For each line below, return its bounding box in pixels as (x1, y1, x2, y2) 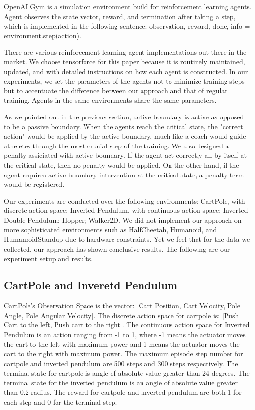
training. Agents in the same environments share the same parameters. (4, 95, 217, 105)
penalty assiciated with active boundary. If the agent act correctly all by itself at (4, 150, 247, 160)
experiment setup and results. (4, 253, 93, 264)
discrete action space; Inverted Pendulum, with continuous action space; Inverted (4, 205, 248, 215)
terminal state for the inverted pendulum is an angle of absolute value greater (4, 377, 238, 387)
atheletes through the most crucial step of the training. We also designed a (4, 140, 229, 150)
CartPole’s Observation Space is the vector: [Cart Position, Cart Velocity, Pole (4, 300, 240, 311)
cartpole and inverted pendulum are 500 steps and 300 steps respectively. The (4, 358, 238, 368)
